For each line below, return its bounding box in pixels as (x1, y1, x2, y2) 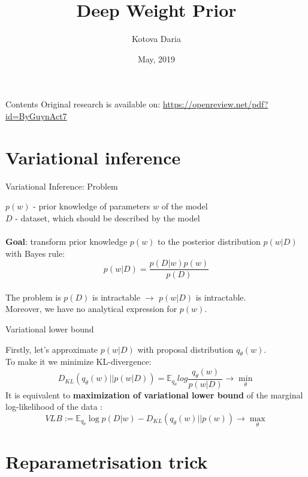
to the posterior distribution (158, 235, 261, 247)
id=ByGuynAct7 (5, 109, 67, 122)
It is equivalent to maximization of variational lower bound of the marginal (5, 388, 303, 401)
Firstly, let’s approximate (5, 343, 98, 355)
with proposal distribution (137, 343, 234, 355)
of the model (161, 200, 208, 212)
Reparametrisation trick (5, 449, 208, 474)
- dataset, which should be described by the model (15, 211, 200, 224)
